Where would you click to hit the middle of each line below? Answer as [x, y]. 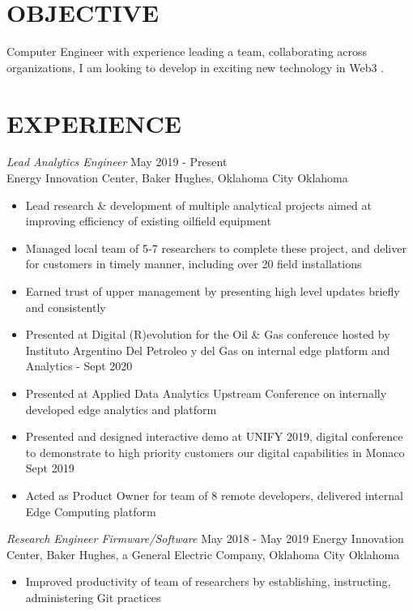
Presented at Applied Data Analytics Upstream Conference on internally [206, 393]
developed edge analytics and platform [121, 409]
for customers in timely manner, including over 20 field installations [194, 264]
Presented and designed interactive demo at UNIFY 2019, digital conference [214, 436]
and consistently [66, 307]
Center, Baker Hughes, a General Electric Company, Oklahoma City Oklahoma [203, 554]
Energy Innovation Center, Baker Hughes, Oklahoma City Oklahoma [177, 178]
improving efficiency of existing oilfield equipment [148, 221]
